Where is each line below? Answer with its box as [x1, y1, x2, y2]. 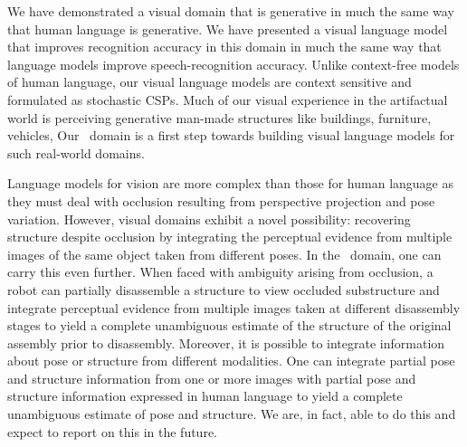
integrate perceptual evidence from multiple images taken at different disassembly [7, 298, 461, 317]
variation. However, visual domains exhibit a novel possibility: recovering [7, 209, 411, 228]
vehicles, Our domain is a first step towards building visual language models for [7, 126, 455, 145]
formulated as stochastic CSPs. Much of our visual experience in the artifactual [7, 90, 448, 109]
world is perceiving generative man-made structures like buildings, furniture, [7, 108, 432, 127]
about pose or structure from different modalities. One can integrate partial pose [7, 351, 455, 370]
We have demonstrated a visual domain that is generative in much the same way [7, 2, 454, 20]
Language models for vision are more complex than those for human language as [7, 174, 453, 193]
